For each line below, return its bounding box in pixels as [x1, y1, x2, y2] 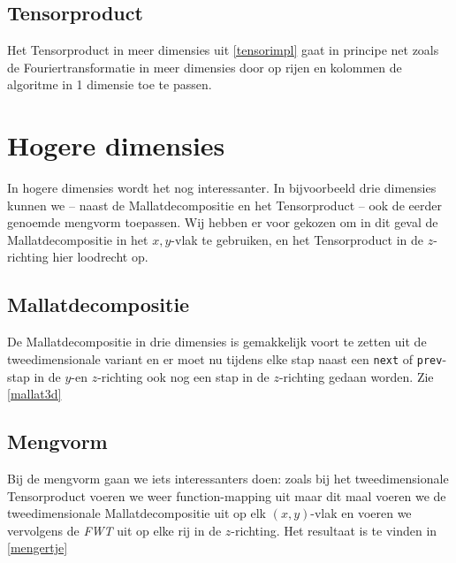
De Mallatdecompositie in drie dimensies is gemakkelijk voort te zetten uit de [7, 332, 427, 351]
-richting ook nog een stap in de [97, 367, 270, 385]
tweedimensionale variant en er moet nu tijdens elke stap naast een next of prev [7, 349, 443, 368]
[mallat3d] [7, 384, 62, 403]
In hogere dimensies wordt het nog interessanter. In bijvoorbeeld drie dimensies [7, 179, 437, 197]
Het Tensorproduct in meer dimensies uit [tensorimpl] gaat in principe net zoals [7, 41, 439, 59]
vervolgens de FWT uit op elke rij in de [7, 521, 222, 539]
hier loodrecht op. [52, 247, 148, 266]
